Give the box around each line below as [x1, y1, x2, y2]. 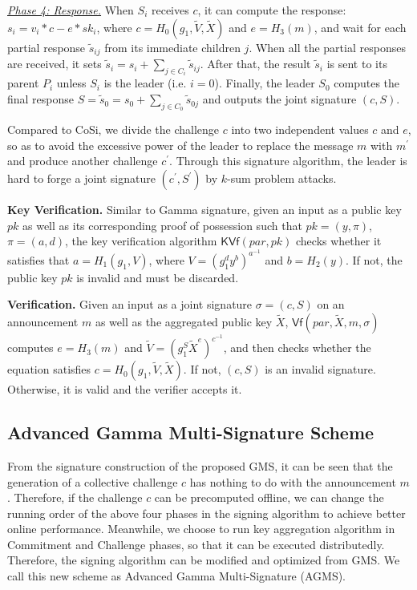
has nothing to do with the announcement [189, 473, 396, 490]
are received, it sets [7, 55, 102, 72]
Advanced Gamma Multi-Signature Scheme [7, 420, 374, 445]
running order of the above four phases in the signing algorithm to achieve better [7, 504, 406, 521]
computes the [334, 75, 400, 91]
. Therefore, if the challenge [7, 489, 143, 506]
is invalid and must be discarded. [76, 269, 239, 285]
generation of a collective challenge [7, 473, 178, 490]
